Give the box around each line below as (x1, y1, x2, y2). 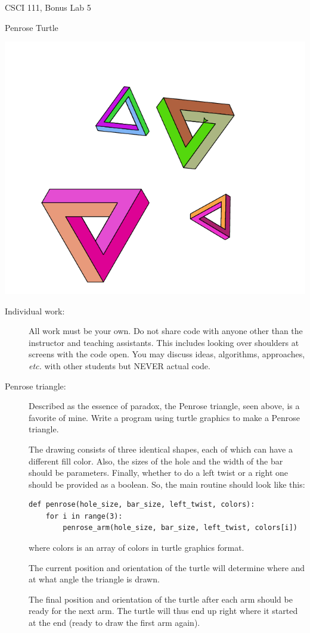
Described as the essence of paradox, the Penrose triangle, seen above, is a (29, 400, 300, 412)
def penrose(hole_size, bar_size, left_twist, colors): (29, 500, 255, 509)
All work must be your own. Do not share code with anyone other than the (29, 325, 303, 337)
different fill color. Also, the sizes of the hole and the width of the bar (29, 454, 283, 467)
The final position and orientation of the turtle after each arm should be (29, 593, 293, 605)
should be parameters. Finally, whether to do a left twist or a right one (29, 466, 289, 479)
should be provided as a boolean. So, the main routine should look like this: (29, 478, 305, 490)
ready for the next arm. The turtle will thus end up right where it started (29, 604, 298, 617)
